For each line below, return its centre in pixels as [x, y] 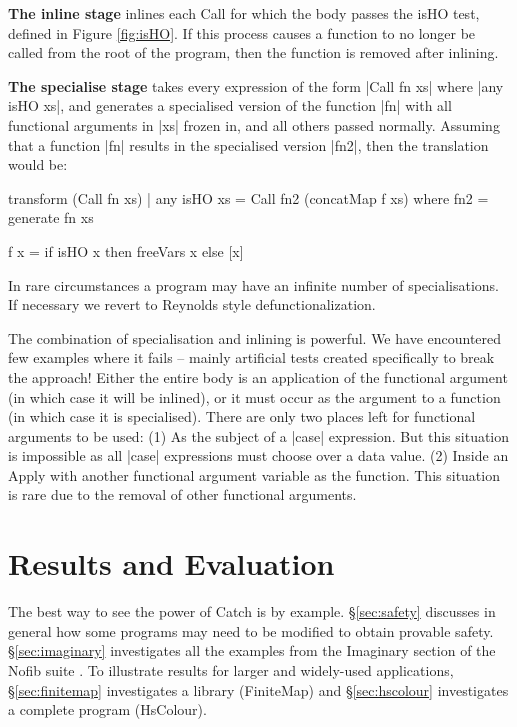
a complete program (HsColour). [107, 709]
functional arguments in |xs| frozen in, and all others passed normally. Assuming [254, 124]
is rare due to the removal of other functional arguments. [182, 494]
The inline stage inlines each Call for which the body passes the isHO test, [244, 13]
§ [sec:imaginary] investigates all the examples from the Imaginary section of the [252, 650]
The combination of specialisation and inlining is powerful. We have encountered [255, 337]
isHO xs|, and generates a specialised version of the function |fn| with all [230, 105]
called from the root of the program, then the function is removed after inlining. [253, 52]
